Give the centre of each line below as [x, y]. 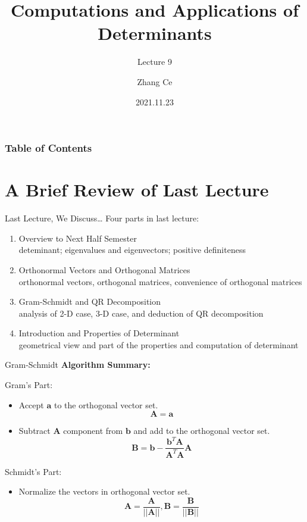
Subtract [35, 431]
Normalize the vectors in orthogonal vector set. [104, 491]
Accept [31, 404]
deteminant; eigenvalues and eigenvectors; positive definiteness [132, 250]
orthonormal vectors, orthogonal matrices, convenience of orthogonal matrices [160, 281]
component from [93, 431]
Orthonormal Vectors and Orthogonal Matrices [104, 269]
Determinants [155, 33]
